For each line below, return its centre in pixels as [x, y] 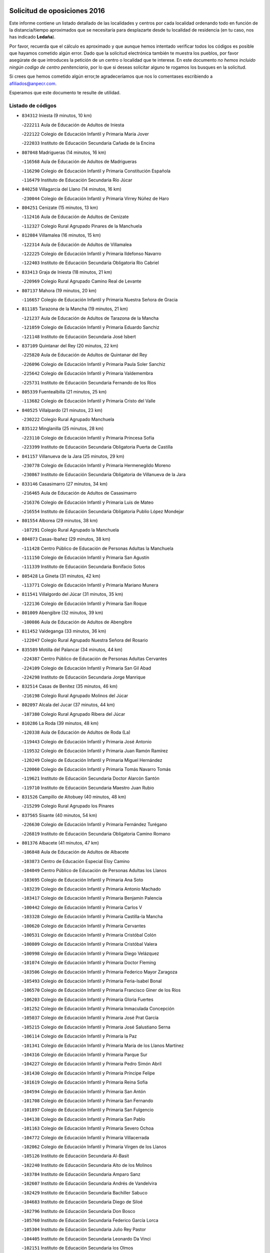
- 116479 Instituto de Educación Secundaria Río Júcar [77, 180]
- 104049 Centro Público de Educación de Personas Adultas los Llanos [94, 871]
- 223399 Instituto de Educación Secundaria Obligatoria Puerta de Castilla [97, 447]
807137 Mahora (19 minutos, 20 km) [59, 290]
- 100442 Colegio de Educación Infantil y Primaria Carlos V [82, 907]
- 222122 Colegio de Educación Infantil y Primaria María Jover [85, 134]
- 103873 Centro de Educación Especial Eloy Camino [76, 861]
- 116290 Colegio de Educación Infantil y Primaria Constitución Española [96, 171]
